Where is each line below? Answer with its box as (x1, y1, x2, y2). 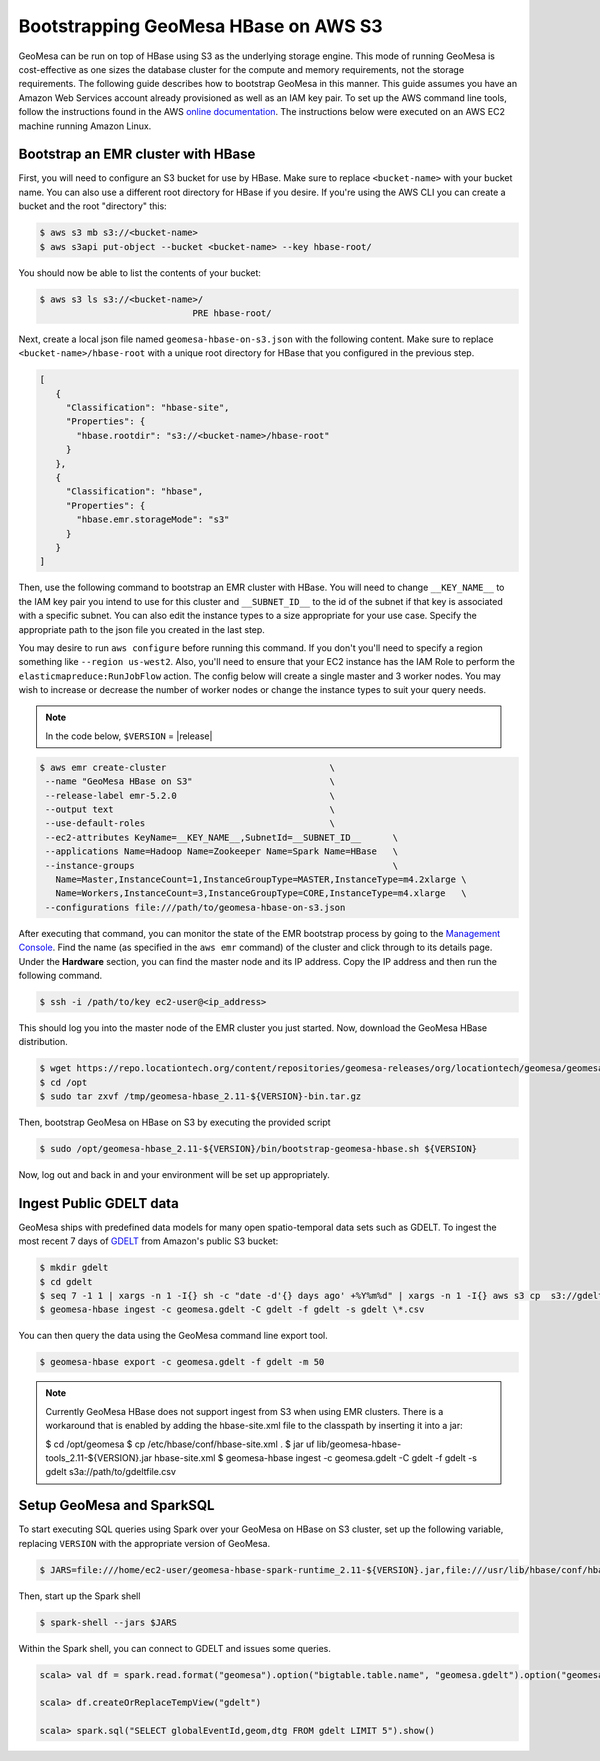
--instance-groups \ (45, 860, 399, 871)
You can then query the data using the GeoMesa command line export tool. (18, 1330, 329, 1342)
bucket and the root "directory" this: (18, 200, 167, 212)
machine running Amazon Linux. (18, 120, 152, 132)
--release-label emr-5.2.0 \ (45, 790, 335, 801)
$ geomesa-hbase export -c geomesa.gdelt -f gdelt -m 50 (39, 1356, 325, 1368)
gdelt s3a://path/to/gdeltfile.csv (45, 1466, 177, 1478)
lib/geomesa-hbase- (316, 1438, 402, 1450)
